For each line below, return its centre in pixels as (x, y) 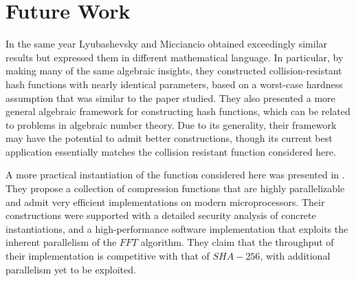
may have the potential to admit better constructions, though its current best (169, 138)
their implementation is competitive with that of (108, 256)
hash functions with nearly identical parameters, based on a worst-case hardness (174, 84)
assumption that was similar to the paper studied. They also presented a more (170, 97)
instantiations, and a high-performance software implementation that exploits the (177, 228)
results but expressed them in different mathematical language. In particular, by (175, 57)
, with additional (295, 256)
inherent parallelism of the (61, 242)
